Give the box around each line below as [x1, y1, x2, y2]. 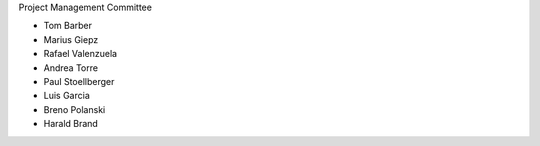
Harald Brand [43, 118, 99, 130]
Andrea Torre [43, 61, 99, 74]
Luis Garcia [43, 90, 90, 102]
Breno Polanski [43, 103, 106, 115]
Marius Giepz [43, 33, 99, 45]
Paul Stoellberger [43, 75, 115, 87]
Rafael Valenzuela [43, 48, 118, 60]
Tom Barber [43, 20, 93, 32]
